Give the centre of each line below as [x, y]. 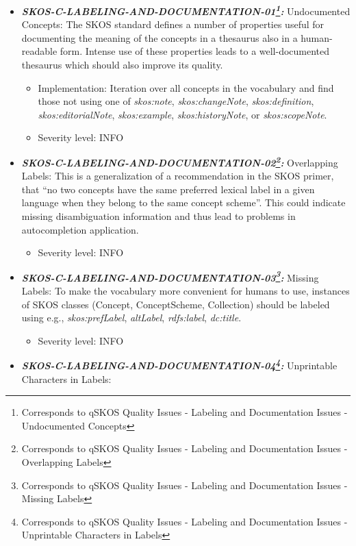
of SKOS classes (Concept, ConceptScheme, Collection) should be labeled [176, 304]
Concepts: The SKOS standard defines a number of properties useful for [173, 24]
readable [39, 51]
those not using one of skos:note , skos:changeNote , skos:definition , [176, 101]
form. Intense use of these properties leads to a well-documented [195, 51]
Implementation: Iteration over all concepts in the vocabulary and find [186, 87]
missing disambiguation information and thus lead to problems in [158, 216]
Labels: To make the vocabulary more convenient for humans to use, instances [186, 291]
